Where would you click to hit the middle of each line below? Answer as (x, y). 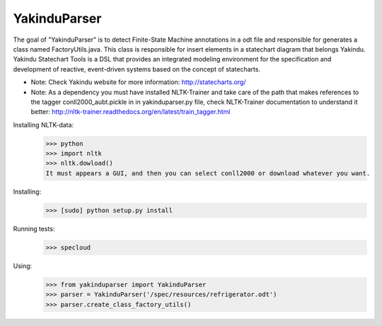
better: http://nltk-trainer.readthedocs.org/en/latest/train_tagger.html (131, 112)
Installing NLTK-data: (44, 124)
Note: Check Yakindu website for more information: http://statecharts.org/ (138, 82)
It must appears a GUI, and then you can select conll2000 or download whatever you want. (208, 173)
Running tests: (34, 228)
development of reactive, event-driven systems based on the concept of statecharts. (137, 69)
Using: (23, 266)
